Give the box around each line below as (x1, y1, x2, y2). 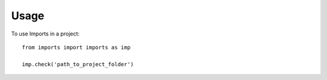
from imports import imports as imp (22, 44, 131, 51)
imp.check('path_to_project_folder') (22, 61, 134, 67)
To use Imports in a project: (11, 30, 80, 37)
